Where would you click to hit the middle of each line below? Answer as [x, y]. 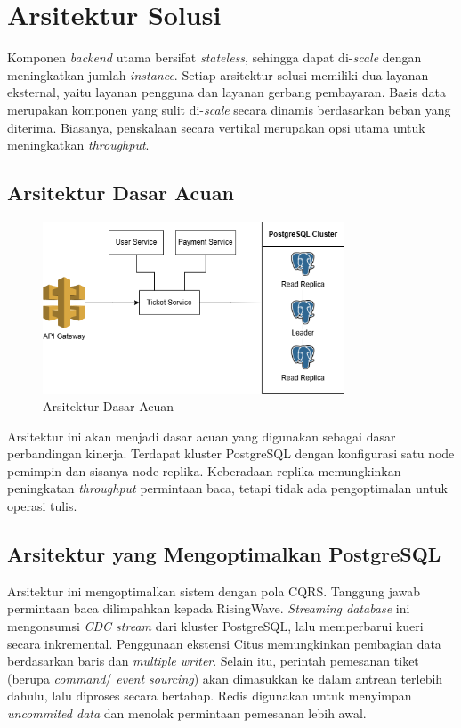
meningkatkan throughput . [78, 145]
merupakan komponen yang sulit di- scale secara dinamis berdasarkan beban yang [229, 109]
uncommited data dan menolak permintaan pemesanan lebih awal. [187, 713]
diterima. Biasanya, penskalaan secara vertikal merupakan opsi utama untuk [216, 127]
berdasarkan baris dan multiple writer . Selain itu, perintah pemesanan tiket [213, 661]
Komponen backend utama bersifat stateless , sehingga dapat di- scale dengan [214, 57]
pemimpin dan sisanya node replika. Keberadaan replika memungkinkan [204, 470]
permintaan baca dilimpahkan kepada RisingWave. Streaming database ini [209, 608]
